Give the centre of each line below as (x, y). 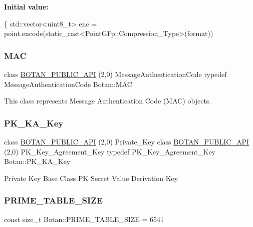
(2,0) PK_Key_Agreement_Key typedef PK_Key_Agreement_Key (110, 151)
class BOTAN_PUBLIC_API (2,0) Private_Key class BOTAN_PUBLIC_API (126, 141)
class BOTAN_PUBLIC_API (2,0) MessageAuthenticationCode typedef (115, 74)
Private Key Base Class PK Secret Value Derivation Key (91, 178)
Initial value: (26, 6)
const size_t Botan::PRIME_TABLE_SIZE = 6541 (84, 219)
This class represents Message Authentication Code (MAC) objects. (108, 101)
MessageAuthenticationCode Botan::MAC (68, 84)
